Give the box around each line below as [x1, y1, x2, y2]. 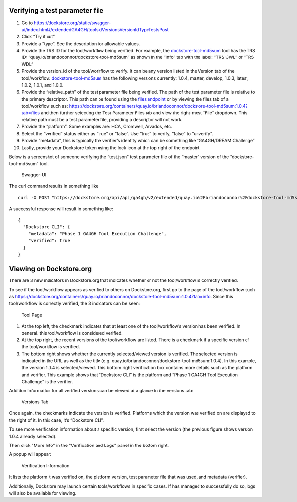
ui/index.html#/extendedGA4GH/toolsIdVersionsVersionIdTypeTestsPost [21, 26, 169, 32]
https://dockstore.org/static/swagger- [34, 20, 111, 26]
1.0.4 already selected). [9, 433, 57, 439]
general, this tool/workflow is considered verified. [21, 330, 123, 336]
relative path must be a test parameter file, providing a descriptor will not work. [21, 116, 183, 122]
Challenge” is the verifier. [21, 379, 73, 385]
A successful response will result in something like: [9, 206, 114, 212]
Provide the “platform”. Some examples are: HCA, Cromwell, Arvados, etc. [21, 124, 173, 130]
